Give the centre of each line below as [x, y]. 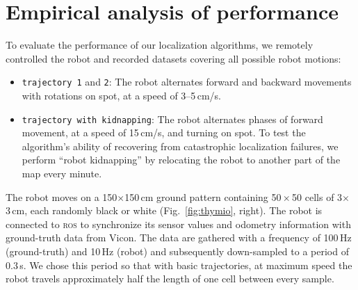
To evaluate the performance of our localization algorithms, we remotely [160, 45]
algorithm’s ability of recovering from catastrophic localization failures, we [180, 146]
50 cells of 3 [317, 196]
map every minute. [62, 173]
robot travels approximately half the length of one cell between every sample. [170, 279]
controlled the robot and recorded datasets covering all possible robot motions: [173, 58]
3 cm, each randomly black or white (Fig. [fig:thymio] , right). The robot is [164, 210]
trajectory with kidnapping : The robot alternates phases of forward [172, 119]
